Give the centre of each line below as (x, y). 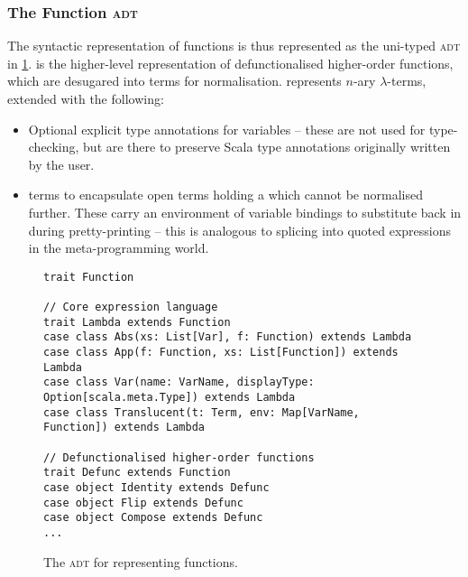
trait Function (89, 277)
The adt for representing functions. (141, 561)
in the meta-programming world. (119, 248)
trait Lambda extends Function (137, 322)
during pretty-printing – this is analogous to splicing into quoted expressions (239, 230)
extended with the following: (86, 98)
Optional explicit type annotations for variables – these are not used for (227, 129)
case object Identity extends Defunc (156, 487)
